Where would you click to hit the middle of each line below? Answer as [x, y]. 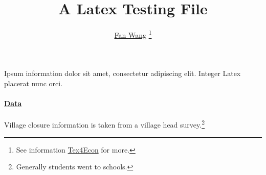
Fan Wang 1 [133, 34]
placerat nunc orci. [34, 83]
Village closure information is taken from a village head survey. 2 [105, 124]
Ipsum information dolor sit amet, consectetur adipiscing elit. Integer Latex [123, 73]
